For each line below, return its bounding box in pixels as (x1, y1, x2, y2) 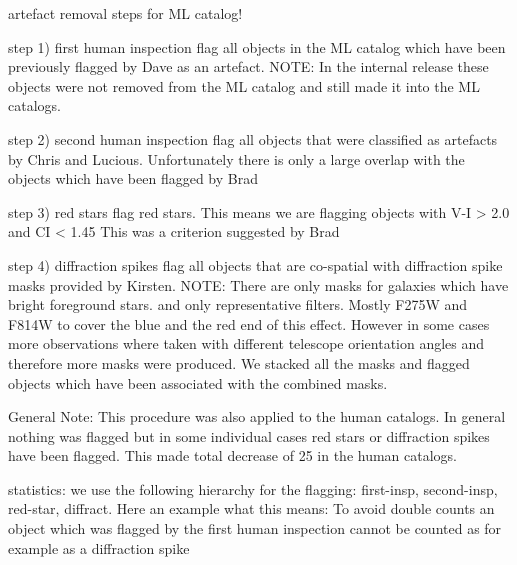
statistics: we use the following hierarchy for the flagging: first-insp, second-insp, (8, 478, 498, 499)
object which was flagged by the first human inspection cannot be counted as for (8, 518, 502, 539)
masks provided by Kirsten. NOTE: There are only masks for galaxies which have (8, 274, 509, 295)
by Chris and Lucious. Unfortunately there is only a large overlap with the (8, 148, 465, 169)
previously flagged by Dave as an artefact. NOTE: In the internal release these (8, 56, 489, 77)
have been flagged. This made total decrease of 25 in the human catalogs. (8, 445, 458, 466)
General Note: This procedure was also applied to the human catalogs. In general (8, 406, 506, 427)
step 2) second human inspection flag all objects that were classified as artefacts (8, 128, 498, 149)
